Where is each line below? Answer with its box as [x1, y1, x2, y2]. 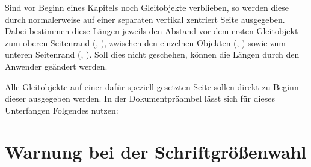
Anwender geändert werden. [5, 59, 108, 72]
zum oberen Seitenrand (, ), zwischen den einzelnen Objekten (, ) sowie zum [5, 36, 286, 49]
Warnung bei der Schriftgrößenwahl [5, 139, 307, 163]
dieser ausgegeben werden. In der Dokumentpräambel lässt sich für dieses [5, 92, 275, 105]
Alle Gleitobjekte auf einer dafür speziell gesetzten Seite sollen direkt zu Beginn [5, 80, 299, 93]
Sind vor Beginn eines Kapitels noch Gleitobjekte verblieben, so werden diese [5, 1, 289, 13]
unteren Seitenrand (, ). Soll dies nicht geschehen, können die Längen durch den [5, 48, 300, 61]
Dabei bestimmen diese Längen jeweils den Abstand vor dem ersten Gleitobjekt [5, 25, 298, 37]
